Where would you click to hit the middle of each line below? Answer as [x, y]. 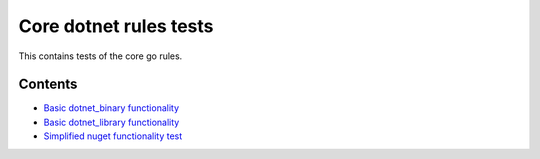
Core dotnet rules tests [116, 26]
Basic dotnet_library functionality [111, 122]
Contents [48, 84]
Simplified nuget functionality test [113, 136]
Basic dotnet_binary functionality [111, 108]
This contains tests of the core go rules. [100, 56]
